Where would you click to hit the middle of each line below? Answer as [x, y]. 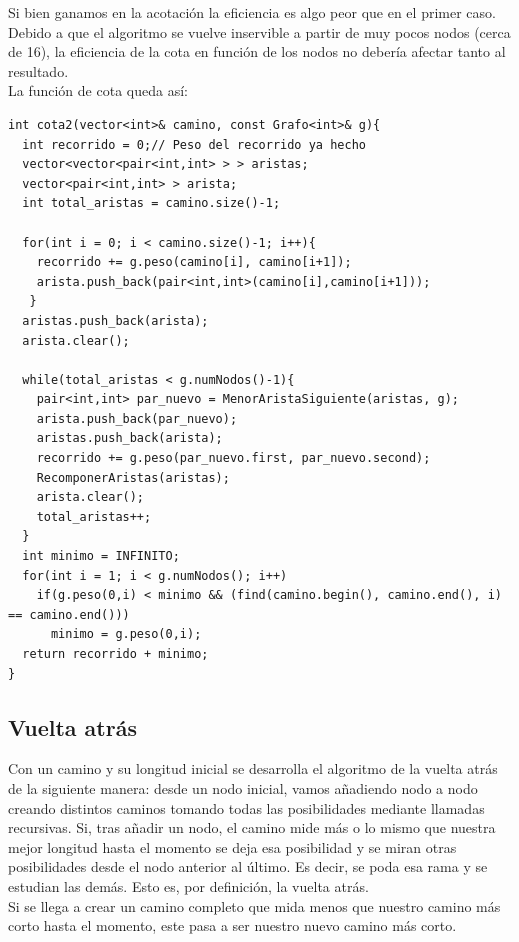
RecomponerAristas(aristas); [133, 477]
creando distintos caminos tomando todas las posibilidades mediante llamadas [246, 807]
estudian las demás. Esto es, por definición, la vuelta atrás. [188, 885]
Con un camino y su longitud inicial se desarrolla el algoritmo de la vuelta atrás [253, 768]
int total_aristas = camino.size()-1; [151, 203]
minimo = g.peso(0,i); [126, 634]
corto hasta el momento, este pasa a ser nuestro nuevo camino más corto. [232, 925]
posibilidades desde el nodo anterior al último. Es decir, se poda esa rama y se [248, 866]
